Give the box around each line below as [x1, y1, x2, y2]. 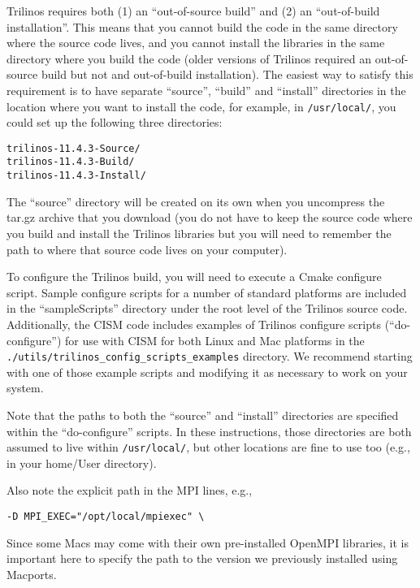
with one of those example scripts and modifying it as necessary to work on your [6, 363, 408, 380]
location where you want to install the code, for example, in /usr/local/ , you [6, 97, 396, 115]
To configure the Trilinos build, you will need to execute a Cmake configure [6, 268, 382, 285]
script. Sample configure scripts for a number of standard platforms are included [6, 283, 407, 300]
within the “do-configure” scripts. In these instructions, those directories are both [6, 422, 412, 439]
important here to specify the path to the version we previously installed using [6, 550, 398, 567]
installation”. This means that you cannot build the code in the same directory [6, 18, 398, 35]
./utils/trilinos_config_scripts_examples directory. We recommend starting [6, 348, 413, 365]
